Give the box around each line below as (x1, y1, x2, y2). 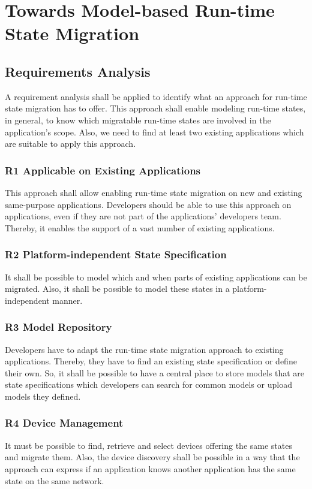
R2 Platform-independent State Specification (5, 247, 227, 262)
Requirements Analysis (5, 62, 151, 80)
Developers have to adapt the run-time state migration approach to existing (5, 343, 284, 355)
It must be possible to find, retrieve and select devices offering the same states (5, 439, 292, 451)
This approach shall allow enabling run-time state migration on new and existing (5, 186, 302, 198)
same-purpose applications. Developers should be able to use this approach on (5, 198, 292, 210)
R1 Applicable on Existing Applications (5, 162, 201, 177)
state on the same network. (5, 474, 104, 487)
